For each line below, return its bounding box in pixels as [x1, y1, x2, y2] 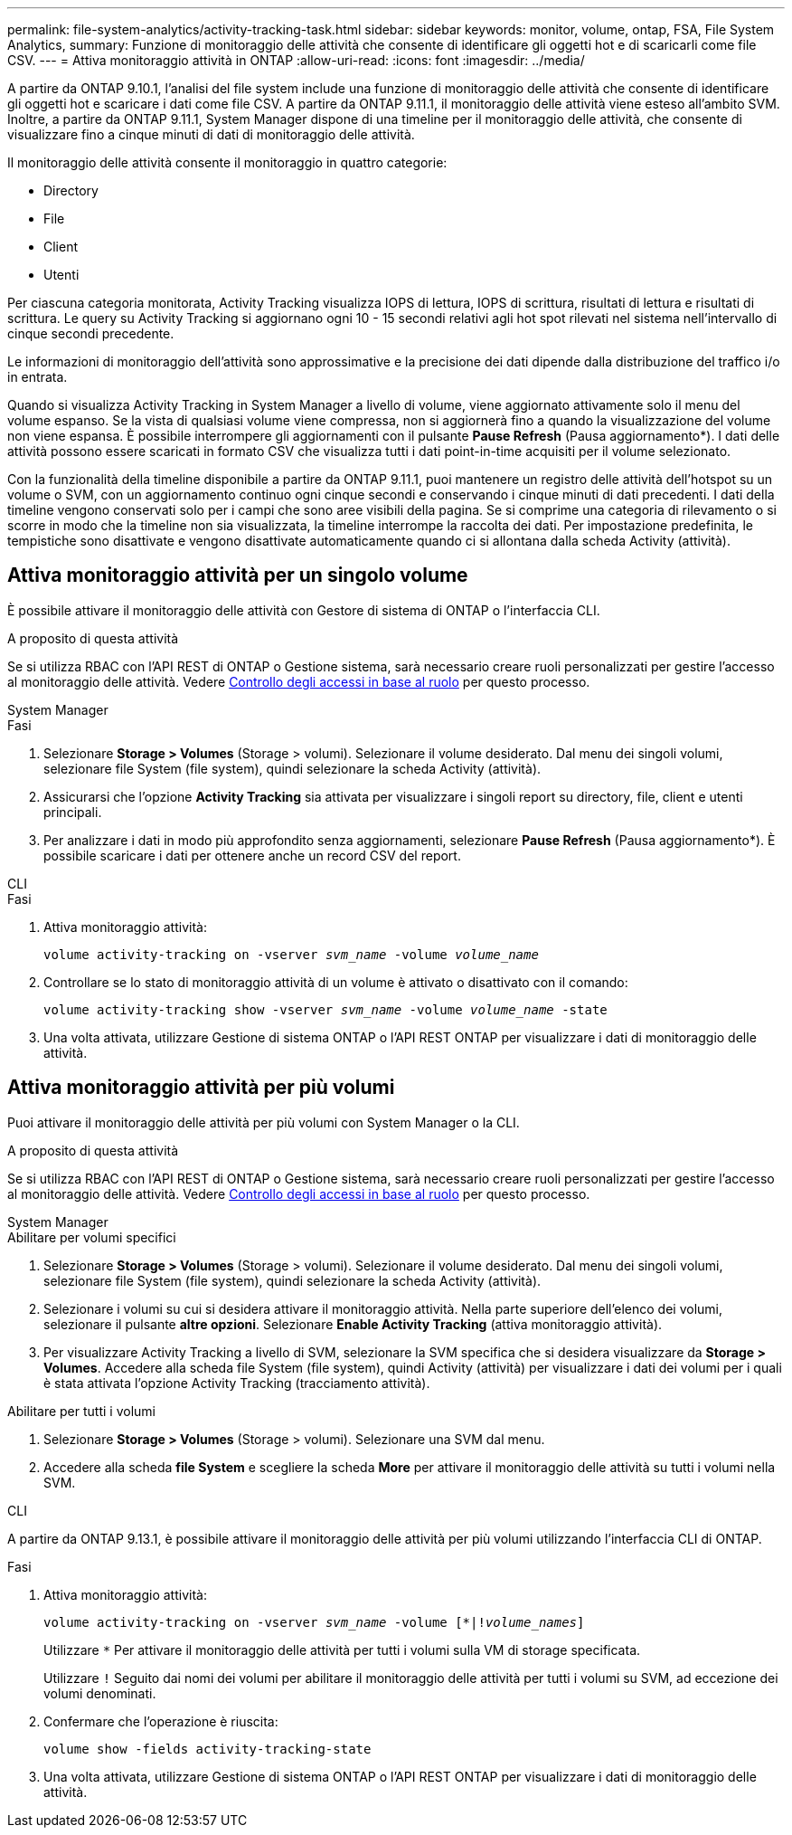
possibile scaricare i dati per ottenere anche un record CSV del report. [43, 847, 461, 863]
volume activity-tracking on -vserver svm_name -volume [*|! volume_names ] [43, 1614, 585, 1630]
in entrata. [7, 369, 68, 385]
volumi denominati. [43, 1685, 156, 1701]
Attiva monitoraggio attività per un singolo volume [7, 564, 468, 587]
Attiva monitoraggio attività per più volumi [7, 1076, 395, 1099]
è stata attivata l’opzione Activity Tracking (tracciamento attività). [43, 1374, 430, 1391]
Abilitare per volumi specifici [7, 1229, 176, 1245]
